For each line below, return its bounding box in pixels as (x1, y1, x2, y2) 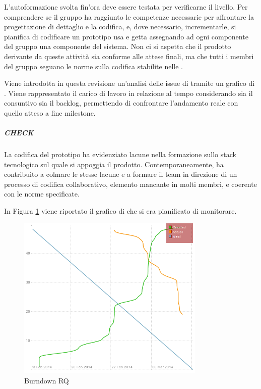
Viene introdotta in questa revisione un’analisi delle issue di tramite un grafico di (4, 78, 255, 88)
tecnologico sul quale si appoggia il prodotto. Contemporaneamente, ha (4, 159, 224, 169)
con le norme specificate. (4, 188, 80, 199)
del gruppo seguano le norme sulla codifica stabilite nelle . (4, 61, 183, 71)
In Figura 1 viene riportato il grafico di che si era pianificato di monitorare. (4, 206, 237, 216)
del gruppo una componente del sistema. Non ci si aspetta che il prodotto (4, 41, 231, 52)
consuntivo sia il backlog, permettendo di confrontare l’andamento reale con (4, 98, 238, 108)
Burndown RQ (24, 375, 69, 385)
